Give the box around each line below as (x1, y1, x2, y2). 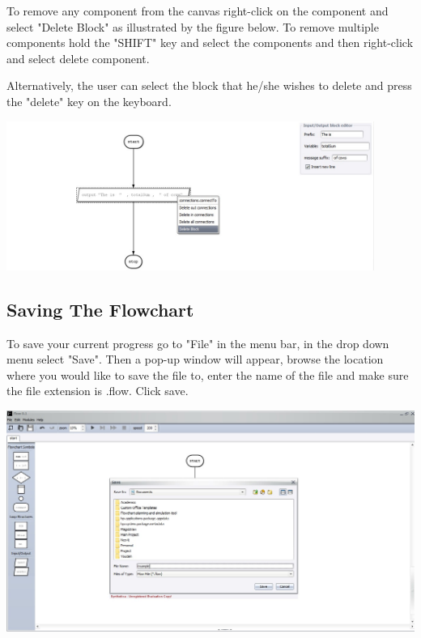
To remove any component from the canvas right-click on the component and (6, 2, 389, 19)
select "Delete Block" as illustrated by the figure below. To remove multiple (6, 18, 379, 35)
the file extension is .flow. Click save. (6, 382, 189, 399)
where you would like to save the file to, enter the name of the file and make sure (6, 366, 409, 383)
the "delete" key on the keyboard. (6, 92, 172, 109)
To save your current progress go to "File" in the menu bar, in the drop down (6, 334, 389, 351)
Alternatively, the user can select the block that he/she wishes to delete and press (6, 77, 412, 94)
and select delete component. (6, 49, 150, 66)
